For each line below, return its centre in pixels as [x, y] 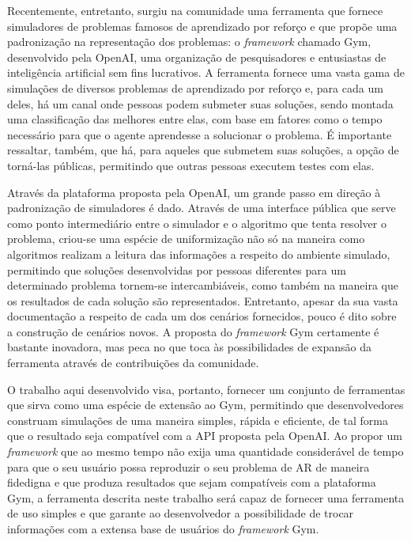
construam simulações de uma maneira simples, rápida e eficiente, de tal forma [198, 420]
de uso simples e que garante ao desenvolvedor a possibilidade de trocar [181, 513]
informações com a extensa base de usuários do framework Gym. [163, 529]
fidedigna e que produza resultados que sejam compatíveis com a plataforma [192, 482]
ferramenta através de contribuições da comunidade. [133, 363]
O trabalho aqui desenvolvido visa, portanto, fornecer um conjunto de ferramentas [206, 389]
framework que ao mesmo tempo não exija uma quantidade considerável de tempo [205, 451]
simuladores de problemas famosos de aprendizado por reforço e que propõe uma [202, 26]
